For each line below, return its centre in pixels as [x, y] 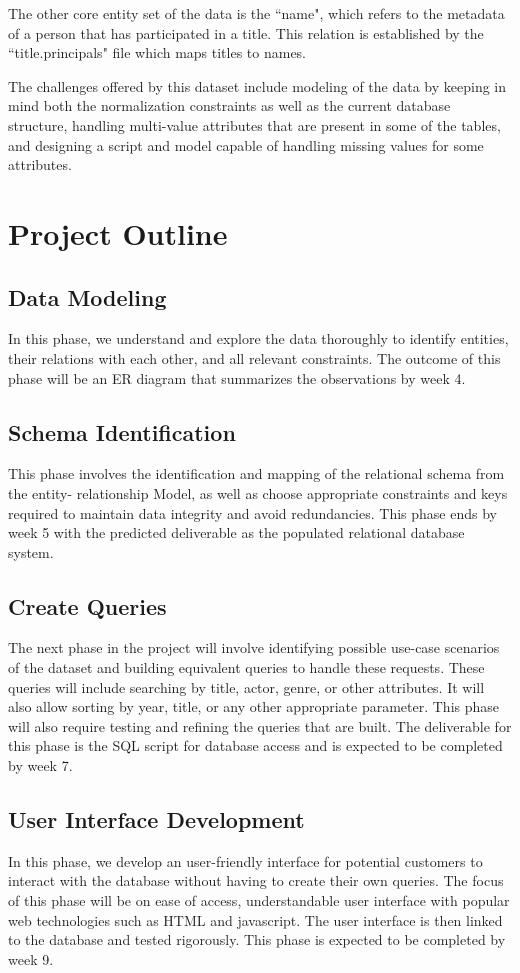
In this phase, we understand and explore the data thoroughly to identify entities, [258, 338]
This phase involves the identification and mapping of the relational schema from [256, 473]
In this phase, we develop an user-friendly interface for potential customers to [245, 860]
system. [31, 551]
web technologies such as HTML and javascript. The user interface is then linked [255, 919]
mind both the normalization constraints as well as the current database [229, 105]
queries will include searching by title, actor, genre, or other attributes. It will [246, 686]
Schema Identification [122, 431]
